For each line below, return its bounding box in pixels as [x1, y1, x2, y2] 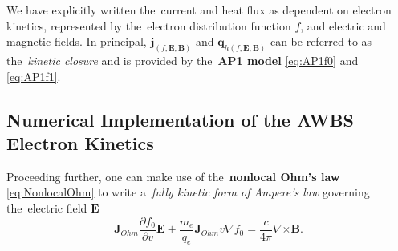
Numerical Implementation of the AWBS [6, 107, 355, 132]
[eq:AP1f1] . [6, 67, 61, 84]
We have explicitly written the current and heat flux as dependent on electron [6, 2, 392, 18]
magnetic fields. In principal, [6, 33, 147, 50]
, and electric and [300, 17, 386, 34]
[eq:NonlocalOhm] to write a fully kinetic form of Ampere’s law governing [6, 184, 370, 200]
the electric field [6, 200, 87, 217]
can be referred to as [270, 33, 372, 50]
